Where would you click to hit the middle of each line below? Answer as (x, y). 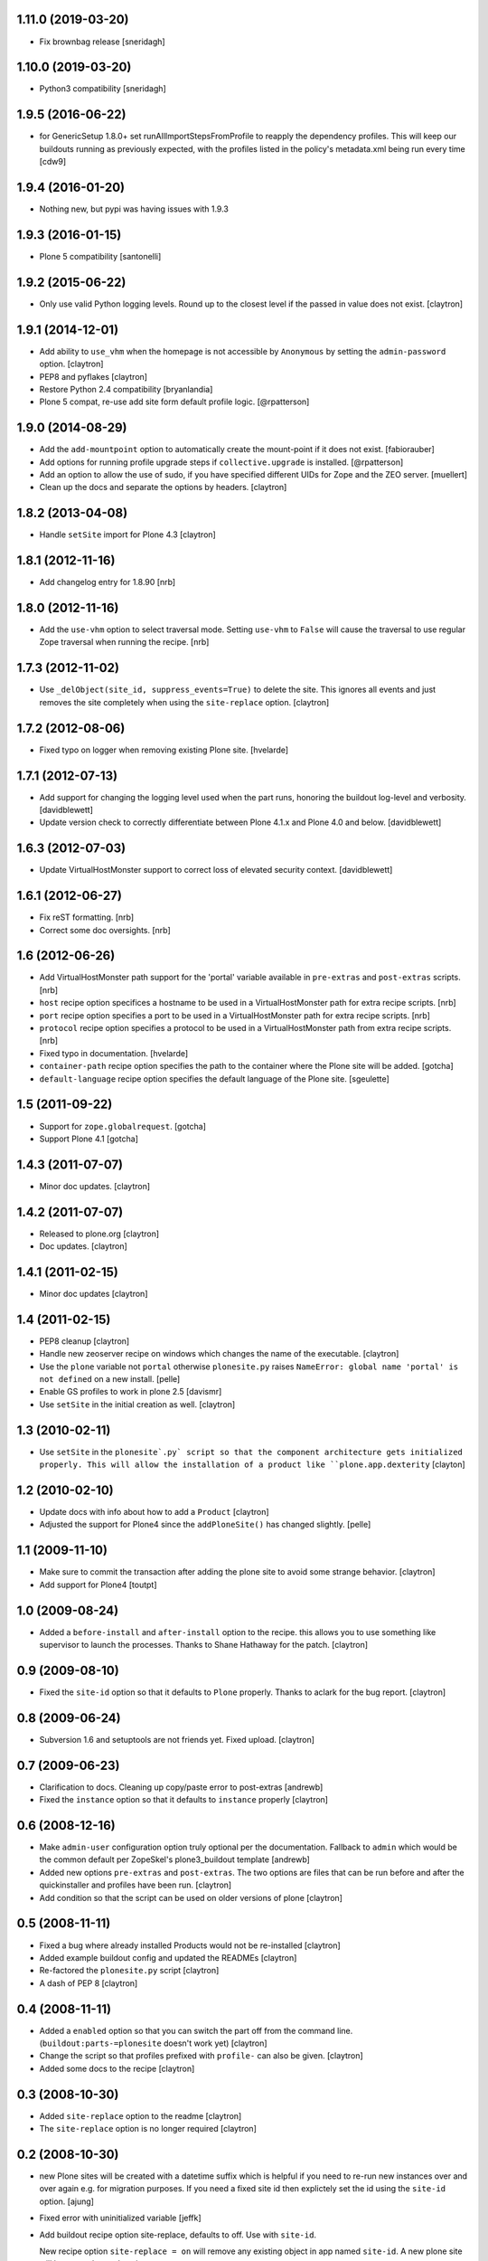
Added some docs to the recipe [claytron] (117, 2068)
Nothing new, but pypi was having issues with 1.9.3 (134, 209)
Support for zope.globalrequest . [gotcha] (123, 1126)
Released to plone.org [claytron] (99, 1234)
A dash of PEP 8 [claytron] (89, 1983)
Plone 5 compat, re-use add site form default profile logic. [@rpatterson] (174, 402)
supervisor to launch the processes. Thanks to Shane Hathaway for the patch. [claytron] (204, 1645)
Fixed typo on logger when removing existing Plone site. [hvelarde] (164, 750)
